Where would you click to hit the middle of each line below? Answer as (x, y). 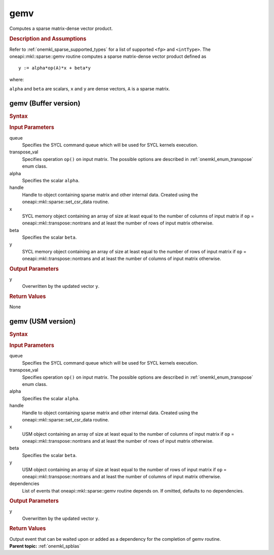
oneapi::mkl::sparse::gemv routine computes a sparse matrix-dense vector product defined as (108, 56)
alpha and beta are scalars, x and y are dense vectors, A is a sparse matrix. (90, 89)
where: (17, 79)
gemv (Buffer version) (45, 103)
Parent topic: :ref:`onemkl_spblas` (45, 546)
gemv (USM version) (43, 321)
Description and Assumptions (48, 39)
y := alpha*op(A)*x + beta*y (55, 68)
